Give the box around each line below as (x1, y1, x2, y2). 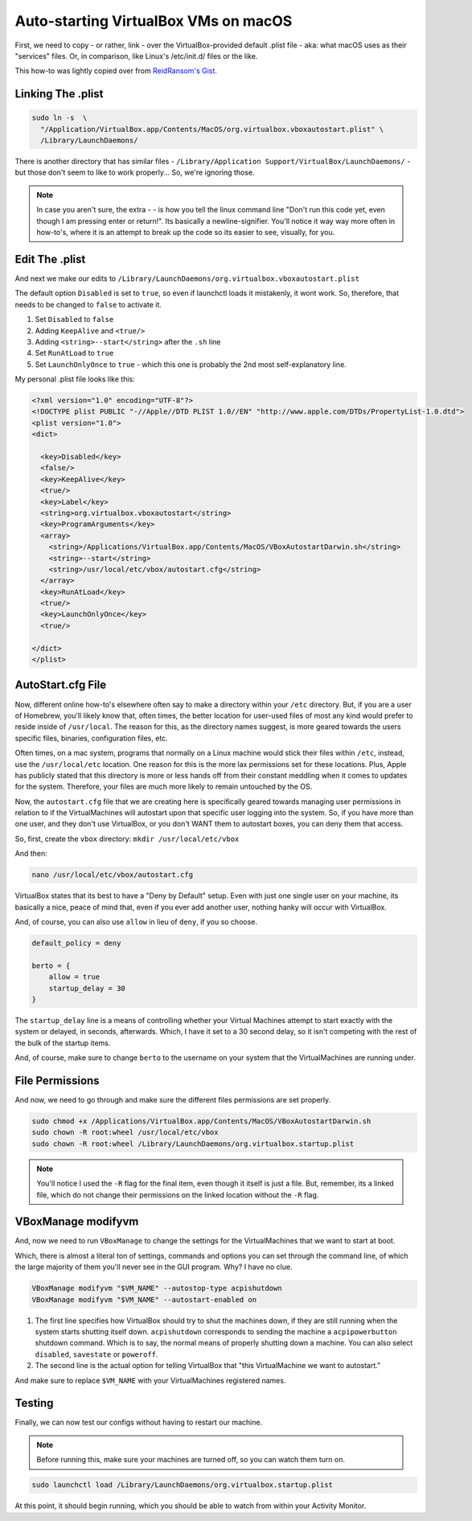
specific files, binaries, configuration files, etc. (14, 733, 168, 743)
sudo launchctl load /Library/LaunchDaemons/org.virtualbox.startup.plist (31, 1481, 334, 1490)
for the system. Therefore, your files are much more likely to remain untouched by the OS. (14, 781, 313, 792)
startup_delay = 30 (48, 983, 126, 993)
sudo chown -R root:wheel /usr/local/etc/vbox (31, 1127, 219, 1137)
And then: (14, 849, 47, 859)
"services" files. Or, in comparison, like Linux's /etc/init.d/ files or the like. (14, 51, 258, 60)
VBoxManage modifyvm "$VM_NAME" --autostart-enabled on (31, 1295, 257, 1304)
